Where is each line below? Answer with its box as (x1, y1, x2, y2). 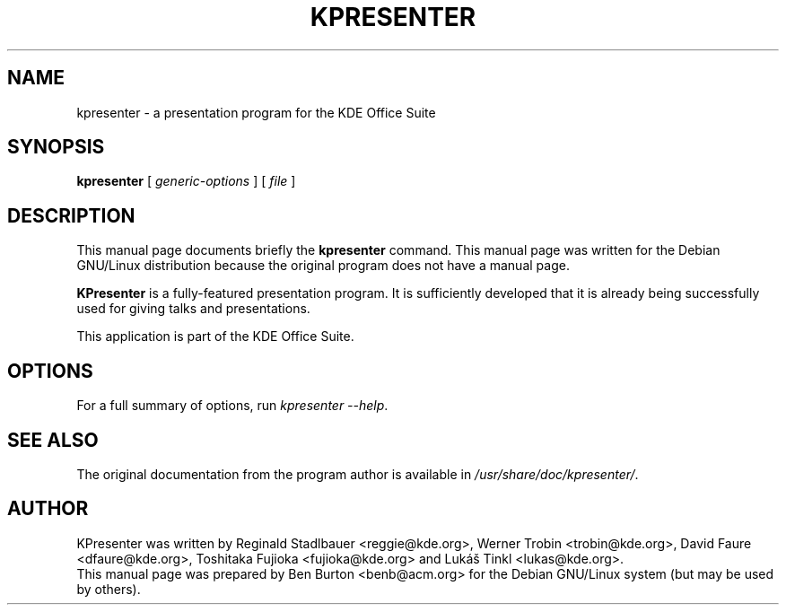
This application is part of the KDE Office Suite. (76, 328, 354, 345)
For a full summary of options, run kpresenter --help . (76, 398, 389, 414)
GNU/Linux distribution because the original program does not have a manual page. (76, 258, 570, 274)
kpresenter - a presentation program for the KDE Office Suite (76, 104, 436, 120)
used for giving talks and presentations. (76, 301, 310, 317)
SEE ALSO (7, 428, 99, 451)
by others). (76, 581, 141, 597)
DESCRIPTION (7, 204, 135, 227)
